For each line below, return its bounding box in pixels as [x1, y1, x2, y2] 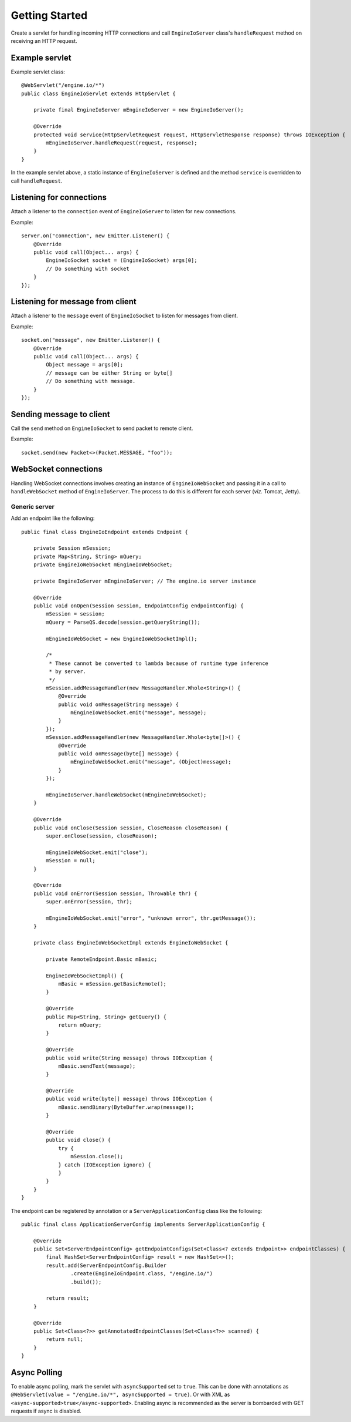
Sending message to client [11, 409, 111, 419]
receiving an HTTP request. [11, 37, 77, 44]
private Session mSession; [33, 545, 111, 552]
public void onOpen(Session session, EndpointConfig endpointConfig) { [33, 603, 244, 609]
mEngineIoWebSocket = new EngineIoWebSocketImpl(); [46, 635, 197, 642]
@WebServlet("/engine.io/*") [21, 82, 105, 89]
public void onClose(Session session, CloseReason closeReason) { [33, 824, 229, 831]
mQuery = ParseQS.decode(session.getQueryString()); [46, 618, 200, 626]
